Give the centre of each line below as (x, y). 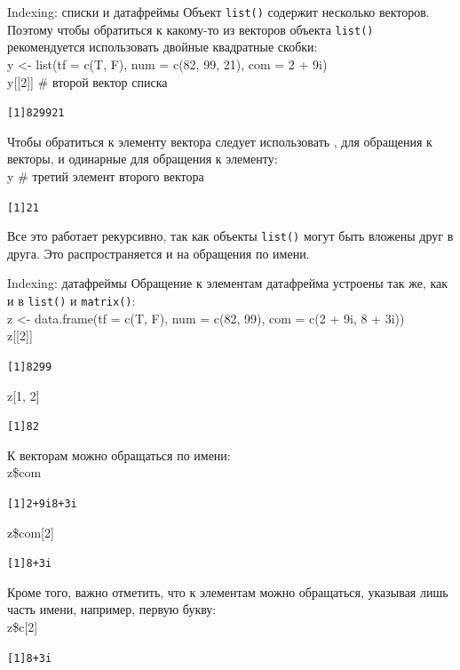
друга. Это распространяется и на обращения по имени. (159, 253)
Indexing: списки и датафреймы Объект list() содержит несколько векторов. (218, 12)
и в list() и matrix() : (71, 301)
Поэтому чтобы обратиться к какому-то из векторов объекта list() (190, 29)
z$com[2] (31, 532)
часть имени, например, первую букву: (112, 609)
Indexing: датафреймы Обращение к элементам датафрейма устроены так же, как (228, 283)
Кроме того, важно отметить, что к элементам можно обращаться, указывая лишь (228, 591)
